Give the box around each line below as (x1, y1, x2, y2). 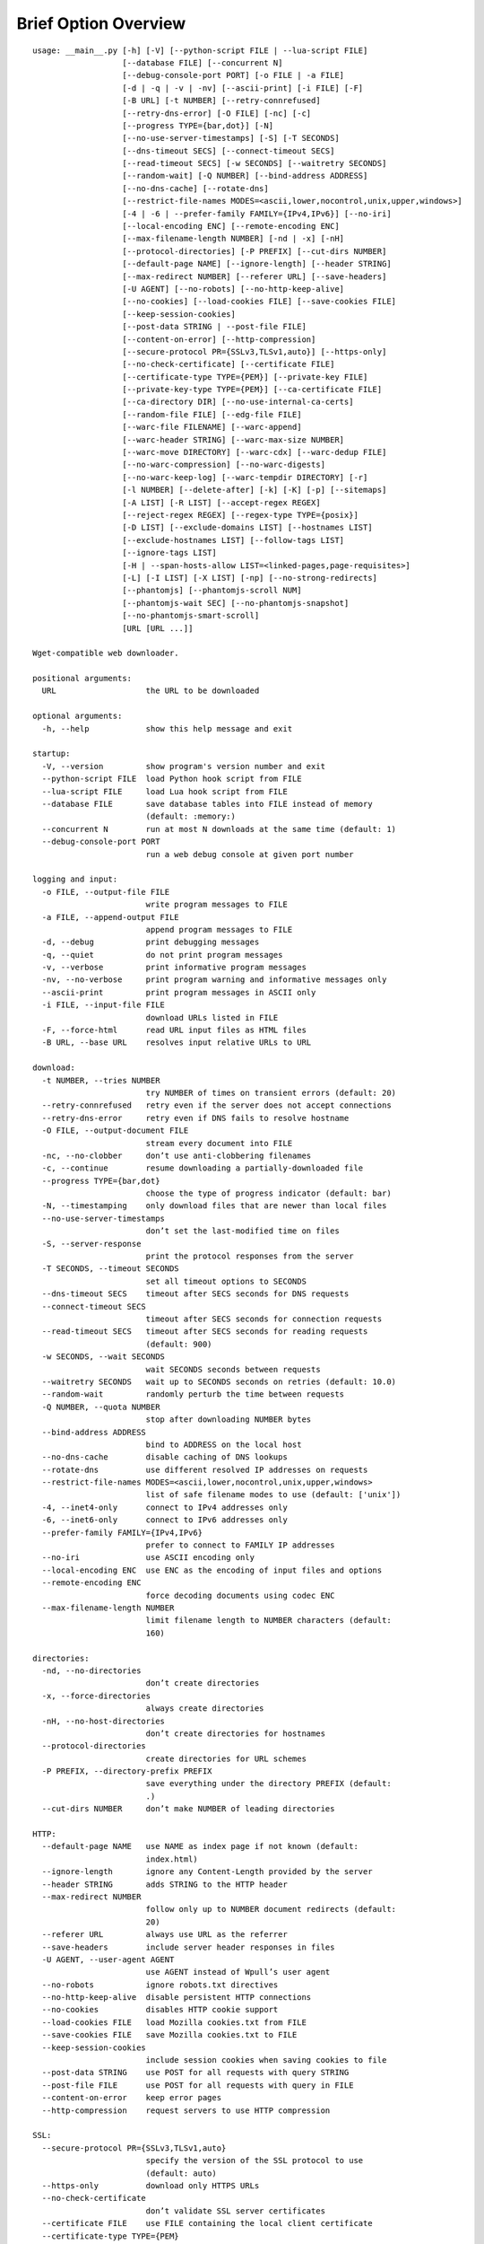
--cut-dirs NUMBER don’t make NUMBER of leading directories (41, 1804, 335, 1814)
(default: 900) (145, 1338, 212, 1349)
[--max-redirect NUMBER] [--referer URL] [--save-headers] (122, 271, 387, 282)
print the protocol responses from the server (145, 1251, 354, 1261)
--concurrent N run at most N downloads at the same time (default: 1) (41, 824, 397, 834)
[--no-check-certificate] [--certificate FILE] (122, 359, 335, 370)
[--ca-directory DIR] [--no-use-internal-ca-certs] (122, 397, 354, 408)
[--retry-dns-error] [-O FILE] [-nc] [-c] (122, 108, 312, 118)
